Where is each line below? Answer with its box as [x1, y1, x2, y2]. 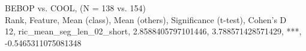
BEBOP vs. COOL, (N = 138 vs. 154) [5, 2, 146, 14]
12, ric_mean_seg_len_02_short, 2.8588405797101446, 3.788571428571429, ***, [5, 25, 302, 37]
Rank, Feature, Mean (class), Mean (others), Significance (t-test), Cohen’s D [5, 13, 287, 26]
